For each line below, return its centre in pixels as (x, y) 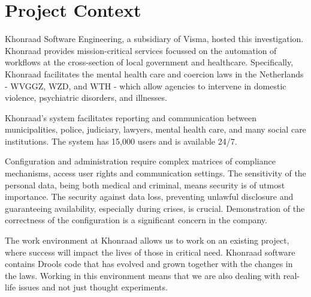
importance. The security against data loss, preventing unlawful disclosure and (149, 196)
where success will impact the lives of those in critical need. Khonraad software (150, 252)
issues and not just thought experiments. (93, 287)
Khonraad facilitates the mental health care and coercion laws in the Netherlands (154, 73)
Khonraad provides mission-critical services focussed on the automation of (141, 50)
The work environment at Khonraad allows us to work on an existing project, (147, 240)
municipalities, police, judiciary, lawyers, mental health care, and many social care (155, 129)
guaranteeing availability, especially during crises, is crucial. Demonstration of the (155, 208)
